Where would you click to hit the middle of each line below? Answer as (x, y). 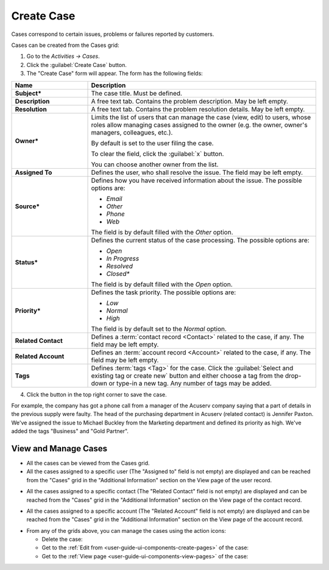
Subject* (28, 93)
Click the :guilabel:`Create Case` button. (77, 65)
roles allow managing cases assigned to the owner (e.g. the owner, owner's (199, 125)
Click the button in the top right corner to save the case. (97, 394)
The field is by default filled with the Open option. (162, 284)
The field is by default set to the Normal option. (159, 329)
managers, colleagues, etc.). (132, 132)
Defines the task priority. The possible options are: (164, 292)
